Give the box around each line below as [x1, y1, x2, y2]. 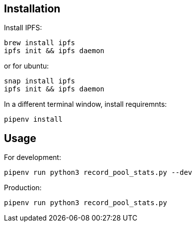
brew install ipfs [4, 39, 75, 47]
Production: [4, 183, 42, 192]
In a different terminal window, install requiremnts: [4, 100, 167, 109]
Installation [4, 2, 61, 15]
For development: [4, 153, 62, 162]
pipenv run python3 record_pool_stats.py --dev [4, 168, 193, 177]
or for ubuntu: [4, 62, 49, 71]
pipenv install [4, 115, 63, 124]
